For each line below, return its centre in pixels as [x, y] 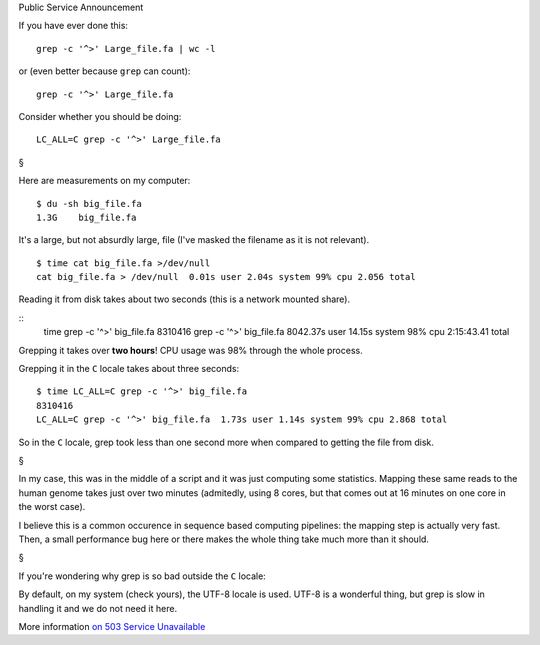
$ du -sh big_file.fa [89, 203]
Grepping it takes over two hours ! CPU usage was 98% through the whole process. [191, 350]
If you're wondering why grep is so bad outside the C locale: [142, 576]
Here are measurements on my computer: [104, 181]
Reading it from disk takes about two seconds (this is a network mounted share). [184, 299]
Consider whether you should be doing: [100, 116]
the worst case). [52, 507]
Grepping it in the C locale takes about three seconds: [129, 369]
